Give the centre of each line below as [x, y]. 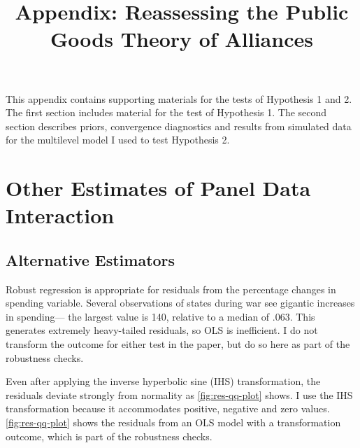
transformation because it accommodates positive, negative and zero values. [168, 408]
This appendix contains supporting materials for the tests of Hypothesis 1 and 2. [179, 98]
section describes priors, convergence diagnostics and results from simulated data [179, 126]
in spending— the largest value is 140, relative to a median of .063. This [160, 316]
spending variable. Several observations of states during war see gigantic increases [180, 303]
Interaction [60, 215]
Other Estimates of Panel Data [158, 188]
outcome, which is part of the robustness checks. [109, 436]
